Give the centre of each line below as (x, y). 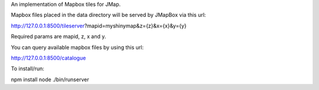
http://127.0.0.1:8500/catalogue (48, 58)
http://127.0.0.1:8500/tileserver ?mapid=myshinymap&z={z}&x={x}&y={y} (99, 26)
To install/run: (27, 69)
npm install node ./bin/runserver (50, 79)
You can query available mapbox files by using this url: (77, 47)
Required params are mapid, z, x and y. (58, 37)
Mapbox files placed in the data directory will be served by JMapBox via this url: (108, 15)
